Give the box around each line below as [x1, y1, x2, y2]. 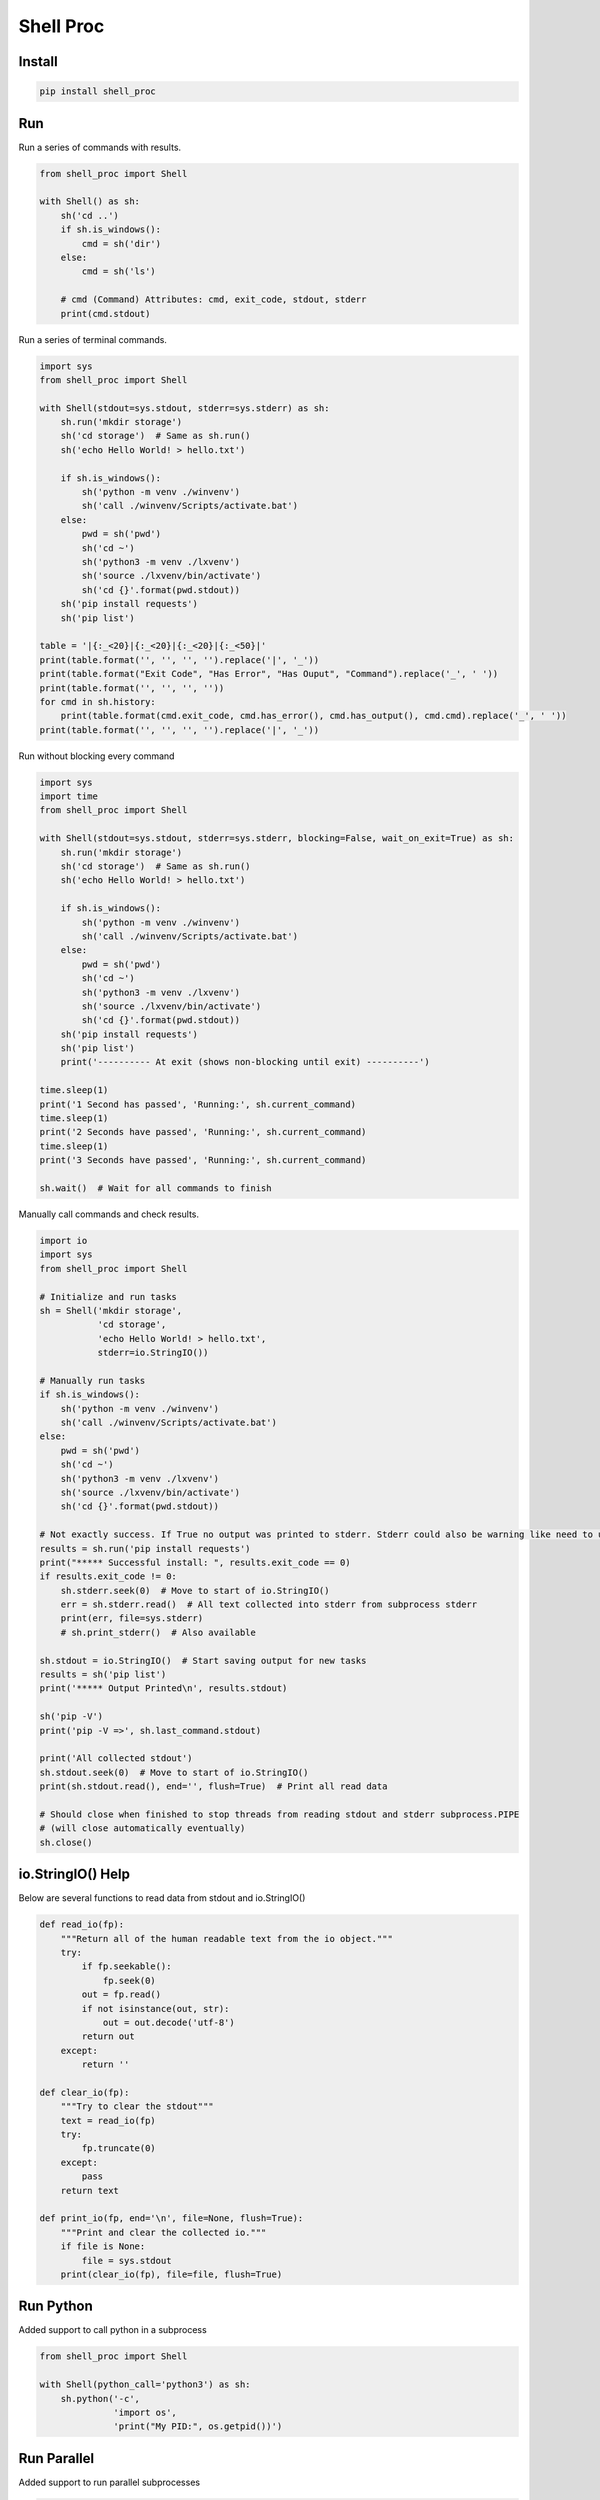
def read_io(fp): [39, 1919, 125, 1930]
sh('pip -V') [39, 1711, 104, 1722]
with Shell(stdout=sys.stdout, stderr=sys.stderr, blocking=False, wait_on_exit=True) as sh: [39, 833, 515, 844]
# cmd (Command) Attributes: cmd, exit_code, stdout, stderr [60, 294, 367, 305]
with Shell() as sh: [39, 196, 140, 207]
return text [60, 2185, 120, 2196]
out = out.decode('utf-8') [102, 2016, 235, 2028]
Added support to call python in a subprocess [18, 2324, 207, 2336]
